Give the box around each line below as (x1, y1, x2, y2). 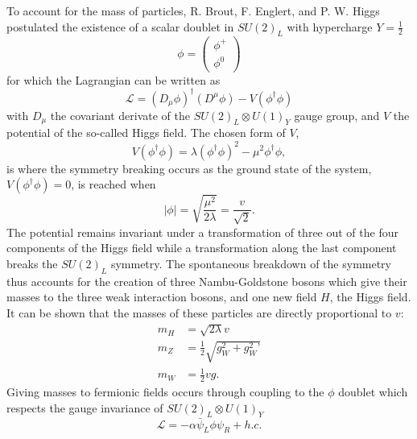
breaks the (6, 255, 58, 271)
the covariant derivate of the (50, 106, 190, 123)
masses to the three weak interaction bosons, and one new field (6, 288, 317, 305)
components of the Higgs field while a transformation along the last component (6, 239, 397, 256)
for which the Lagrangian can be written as (6, 71, 221, 88)
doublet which (338, 383, 408, 400)
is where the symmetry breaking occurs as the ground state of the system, (6, 159, 372, 176)
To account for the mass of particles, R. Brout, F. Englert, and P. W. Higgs (6, 2, 380, 19)
